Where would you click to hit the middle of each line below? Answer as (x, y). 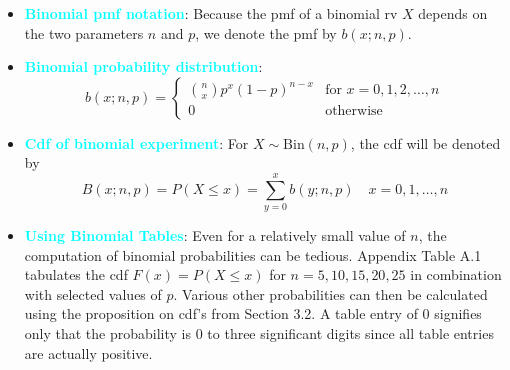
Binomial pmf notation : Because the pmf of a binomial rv (211, 13)
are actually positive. (88, 352)
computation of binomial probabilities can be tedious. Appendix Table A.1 (253, 254)
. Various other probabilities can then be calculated (330, 293)
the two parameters (84, 32)
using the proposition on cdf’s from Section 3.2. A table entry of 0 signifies (253, 313)
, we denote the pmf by (266, 32)
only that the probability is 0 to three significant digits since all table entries (259, 333)
